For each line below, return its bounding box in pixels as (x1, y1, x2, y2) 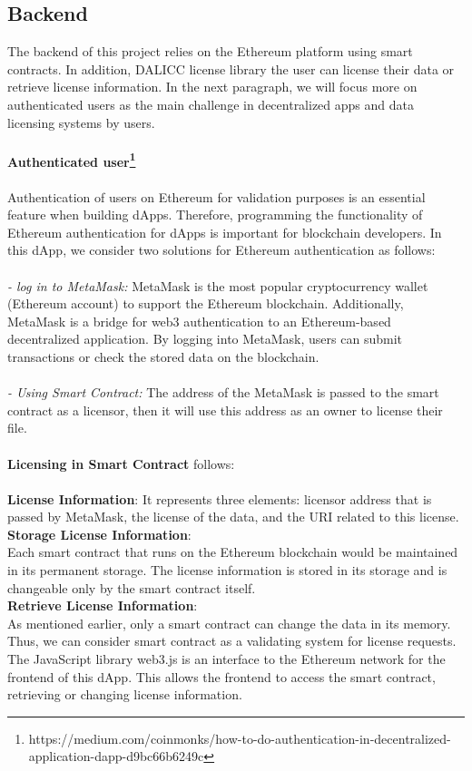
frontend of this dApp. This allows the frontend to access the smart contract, (7, 667, 436, 686)
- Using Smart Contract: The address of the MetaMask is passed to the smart (7, 383, 439, 402)
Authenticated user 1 (7, 149, 136, 171)
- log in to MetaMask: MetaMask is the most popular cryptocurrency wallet (7, 276, 428, 295)
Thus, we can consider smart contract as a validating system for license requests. (7, 631, 457, 650)
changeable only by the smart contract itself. (7, 578, 256, 597)
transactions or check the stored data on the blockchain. (7, 346, 320, 366)
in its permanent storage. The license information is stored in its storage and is (7, 561, 447, 580)
